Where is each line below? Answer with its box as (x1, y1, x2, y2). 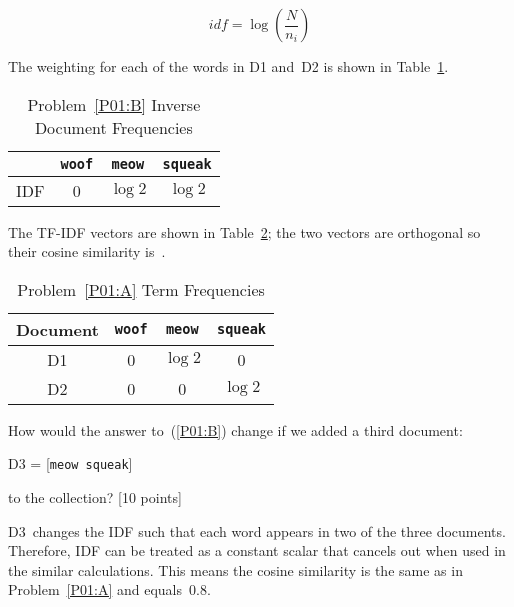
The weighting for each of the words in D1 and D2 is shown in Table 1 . (8, 56, 449, 76)
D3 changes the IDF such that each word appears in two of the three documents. (8, 520, 506, 541)
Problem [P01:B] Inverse (27, 92, 201, 116)
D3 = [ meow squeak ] (8, 453, 133, 474)
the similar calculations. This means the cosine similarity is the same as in (8, 559, 463, 580)
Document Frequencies (34, 115, 193, 139)
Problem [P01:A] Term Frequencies (17, 277, 265, 301)
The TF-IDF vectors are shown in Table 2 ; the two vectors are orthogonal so (8, 221, 481, 242)
